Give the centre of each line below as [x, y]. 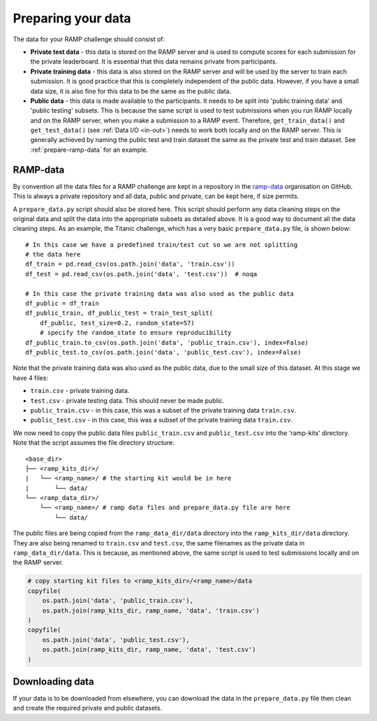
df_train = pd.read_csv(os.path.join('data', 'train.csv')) [130, 264]
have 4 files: [31, 378]
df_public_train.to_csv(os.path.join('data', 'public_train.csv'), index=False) [167, 342]
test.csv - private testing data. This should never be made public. [127, 400]
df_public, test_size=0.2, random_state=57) [117, 323]
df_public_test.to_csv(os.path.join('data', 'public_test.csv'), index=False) [163, 352]
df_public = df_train [62, 304]
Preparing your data [72, 18]
